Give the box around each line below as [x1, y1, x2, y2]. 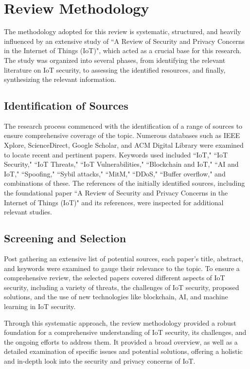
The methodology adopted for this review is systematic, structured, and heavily [4, 26, 241, 37]
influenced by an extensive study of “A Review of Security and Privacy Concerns [4, 36, 245, 46]
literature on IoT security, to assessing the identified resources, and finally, [4, 64, 226, 75]
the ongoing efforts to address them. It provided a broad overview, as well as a [4, 336, 238, 347]
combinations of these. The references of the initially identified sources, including [4, 178, 245, 188]
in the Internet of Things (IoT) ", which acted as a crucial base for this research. [4, 45, 242, 56]
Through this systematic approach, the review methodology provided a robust [4, 317, 236, 328]
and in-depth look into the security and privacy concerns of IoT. [4, 355, 196, 366]
